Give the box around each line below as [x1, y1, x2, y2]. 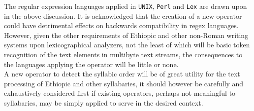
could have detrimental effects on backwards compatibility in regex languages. [4, 20, 239, 31]
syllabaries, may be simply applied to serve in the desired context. [4, 98, 203, 108]
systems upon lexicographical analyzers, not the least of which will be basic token [4, 39, 250, 50]
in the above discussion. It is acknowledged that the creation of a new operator [4, 10, 242, 21]
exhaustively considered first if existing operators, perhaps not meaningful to [4, 88, 236, 98]
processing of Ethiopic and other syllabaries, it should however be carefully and [4, 78, 244, 88]
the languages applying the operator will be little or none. [4, 59, 179, 69]
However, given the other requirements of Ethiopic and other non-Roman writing [4, 30, 249, 40]
